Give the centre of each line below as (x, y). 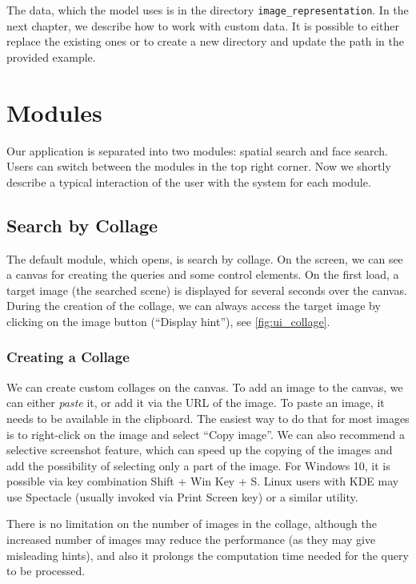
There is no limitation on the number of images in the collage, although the (192, 524)
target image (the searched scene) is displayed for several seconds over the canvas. (207, 290)
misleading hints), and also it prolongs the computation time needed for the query (208, 555)
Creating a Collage (68, 357)
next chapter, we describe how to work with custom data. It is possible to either (203, 25)
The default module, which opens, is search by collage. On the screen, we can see (205, 258)
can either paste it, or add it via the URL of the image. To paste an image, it (196, 403)
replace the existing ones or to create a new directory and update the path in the (205, 41)
